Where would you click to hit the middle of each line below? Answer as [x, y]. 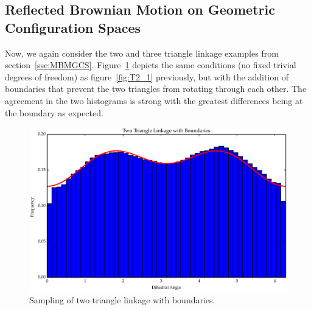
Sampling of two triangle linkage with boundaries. [122, 299]
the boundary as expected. [54, 112]
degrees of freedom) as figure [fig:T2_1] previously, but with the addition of [147, 76]
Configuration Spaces [73, 27]
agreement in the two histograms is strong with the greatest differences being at [154, 100]
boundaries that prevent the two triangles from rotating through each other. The [156, 89]
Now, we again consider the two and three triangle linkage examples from [142, 53]
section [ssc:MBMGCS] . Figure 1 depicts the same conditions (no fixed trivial [151, 65]
